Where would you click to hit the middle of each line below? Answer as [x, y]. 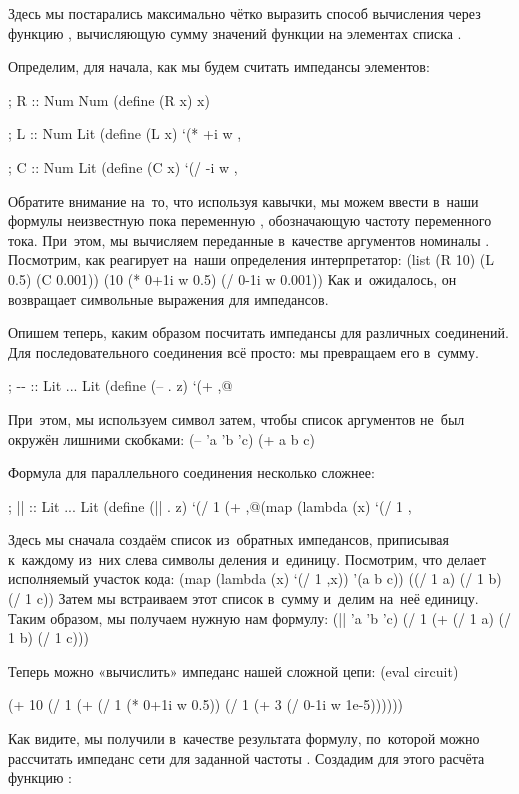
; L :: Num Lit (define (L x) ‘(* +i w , [125, 133]
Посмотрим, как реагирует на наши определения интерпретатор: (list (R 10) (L [251, 259]
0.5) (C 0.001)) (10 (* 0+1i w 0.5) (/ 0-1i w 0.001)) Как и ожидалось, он [232, 278]
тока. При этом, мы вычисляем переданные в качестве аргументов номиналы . [249, 239]
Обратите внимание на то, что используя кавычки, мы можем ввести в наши [243, 200]
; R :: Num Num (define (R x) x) [109, 99]
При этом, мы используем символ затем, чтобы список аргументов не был [236, 418]
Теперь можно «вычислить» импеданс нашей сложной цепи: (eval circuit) [233, 670]
